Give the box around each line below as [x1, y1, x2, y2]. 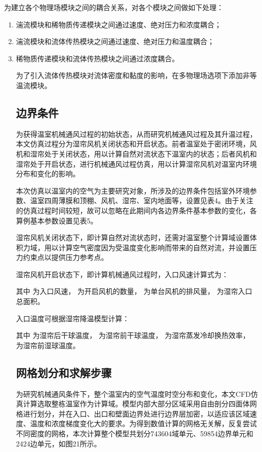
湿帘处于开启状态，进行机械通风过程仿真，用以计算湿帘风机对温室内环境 [16, 158, 257, 169]
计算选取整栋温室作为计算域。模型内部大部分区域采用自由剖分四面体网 [23, 398, 257, 409]
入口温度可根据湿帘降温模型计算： [16, 313, 129, 323]
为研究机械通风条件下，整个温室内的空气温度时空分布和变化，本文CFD [16, 388, 251, 399]
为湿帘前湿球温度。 [16, 340, 80, 350]
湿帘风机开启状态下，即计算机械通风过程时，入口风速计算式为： [16, 269, 229, 279]
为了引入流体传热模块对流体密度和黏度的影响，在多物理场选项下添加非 [16, 70, 250, 81]
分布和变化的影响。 [16, 168, 80, 179]
